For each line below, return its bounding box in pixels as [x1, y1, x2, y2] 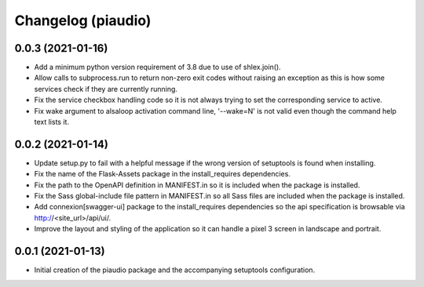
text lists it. [34, 118, 70, 127]
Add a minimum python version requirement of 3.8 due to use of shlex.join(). [34, 63, 282, 72]
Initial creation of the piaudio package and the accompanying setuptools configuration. [34, 265, 316, 274]
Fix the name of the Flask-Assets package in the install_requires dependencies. [34, 169, 291, 179]
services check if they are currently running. [34, 84, 178, 93]
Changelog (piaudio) [14, 12, 152, 29]
